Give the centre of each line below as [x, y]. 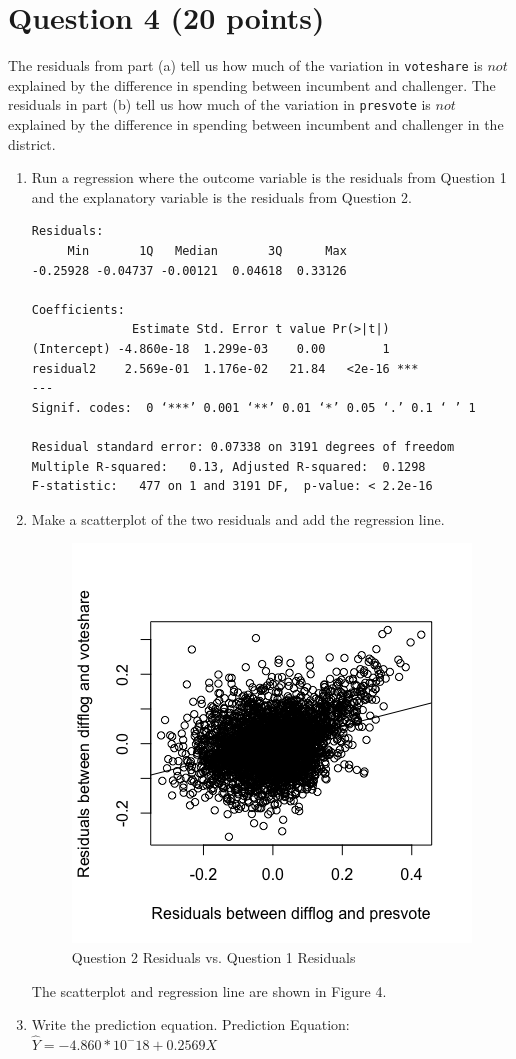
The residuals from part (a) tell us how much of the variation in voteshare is [245, 65]
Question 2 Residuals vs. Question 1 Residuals [213, 956]
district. [32, 143]
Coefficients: [78, 309]
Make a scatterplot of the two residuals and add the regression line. [238, 518]
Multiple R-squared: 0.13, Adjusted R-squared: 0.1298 [228, 466]
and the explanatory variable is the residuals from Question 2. [221, 196]
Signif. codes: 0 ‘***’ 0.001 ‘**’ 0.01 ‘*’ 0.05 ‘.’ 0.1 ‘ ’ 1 [253, 407]
